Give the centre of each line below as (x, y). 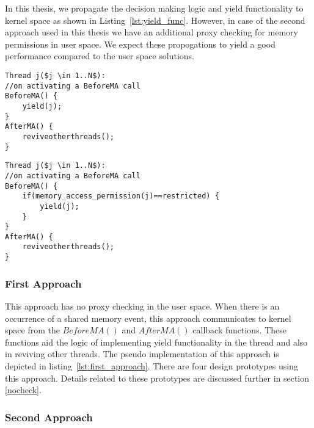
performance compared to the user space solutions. (100, 56)
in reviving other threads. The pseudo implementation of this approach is (142, 354)
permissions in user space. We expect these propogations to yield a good (140, 44)
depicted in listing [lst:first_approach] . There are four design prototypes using (152, 365)
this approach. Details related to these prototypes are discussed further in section (157, 378)
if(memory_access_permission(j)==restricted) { (121, 196)
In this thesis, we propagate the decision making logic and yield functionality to (154, 8)
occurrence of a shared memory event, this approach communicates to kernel (148, 318)
